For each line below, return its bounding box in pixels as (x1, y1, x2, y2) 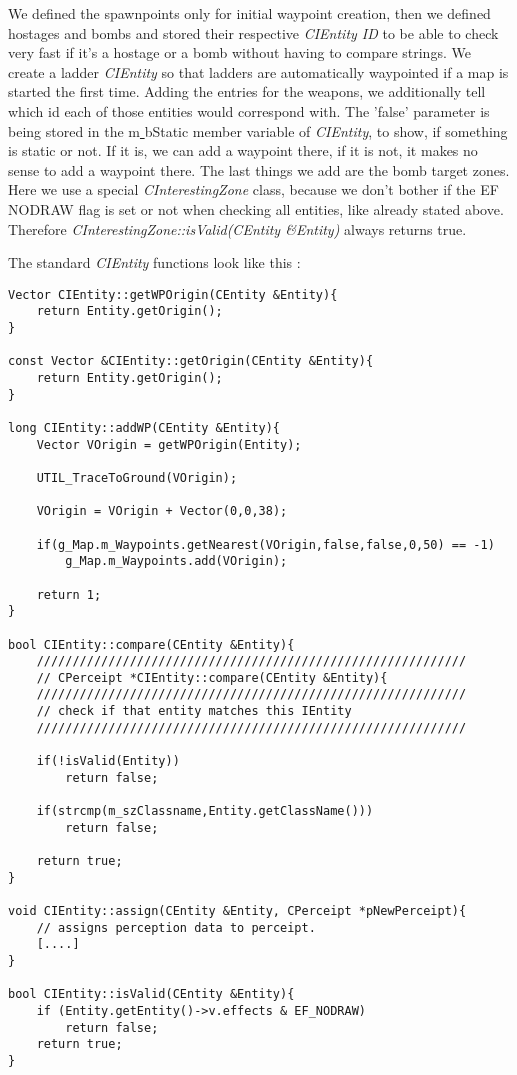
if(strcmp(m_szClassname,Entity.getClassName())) (36, 804, 374, 819)
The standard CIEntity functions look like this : (8, 252, 301, 273)
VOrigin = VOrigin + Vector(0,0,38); (36, 504, 288, 519)
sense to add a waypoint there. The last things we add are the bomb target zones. (8, 159, 510, 180)
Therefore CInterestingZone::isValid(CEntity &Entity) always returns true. (8, 218, 467, 239)
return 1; (36, 587, 102, 602)
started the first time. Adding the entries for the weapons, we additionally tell (8, 81, 486, 102)
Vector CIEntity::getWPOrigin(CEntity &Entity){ (8, 287, 338, 302)
